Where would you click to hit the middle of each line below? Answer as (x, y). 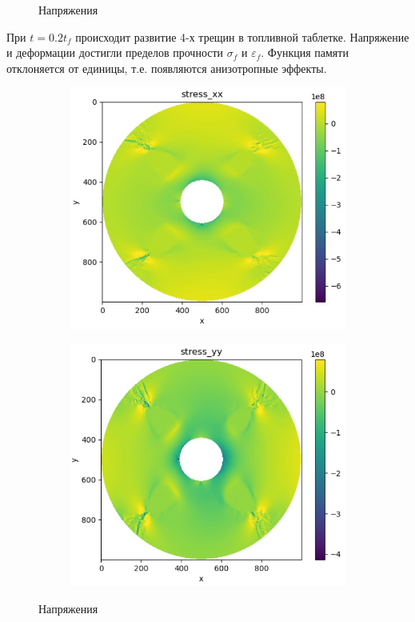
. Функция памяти (305, 52)
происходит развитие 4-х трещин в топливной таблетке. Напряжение (242, 36)
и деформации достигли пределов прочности (115, 52)
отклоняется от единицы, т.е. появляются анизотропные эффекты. (167, 68)
